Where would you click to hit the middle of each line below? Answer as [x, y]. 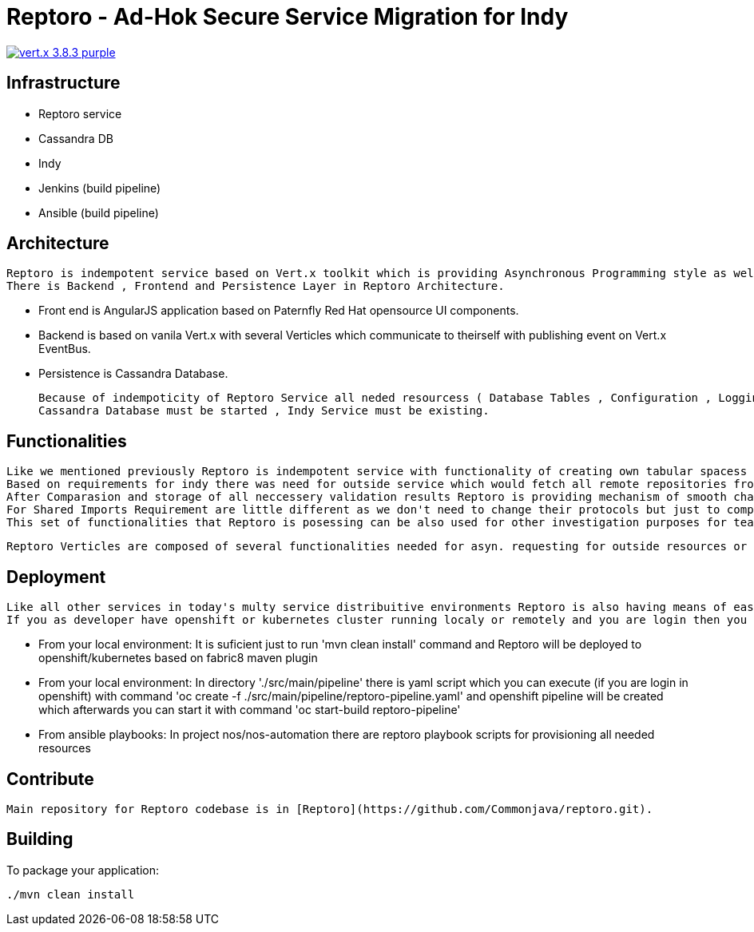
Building [40, 839]
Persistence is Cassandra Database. [133, 374]
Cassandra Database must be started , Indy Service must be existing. [264, 411]
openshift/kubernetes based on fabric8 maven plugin [178, 658]
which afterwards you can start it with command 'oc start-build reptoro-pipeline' [250, 710]
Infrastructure [63, 83]
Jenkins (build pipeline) [100, 188]
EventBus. [65, 349]
